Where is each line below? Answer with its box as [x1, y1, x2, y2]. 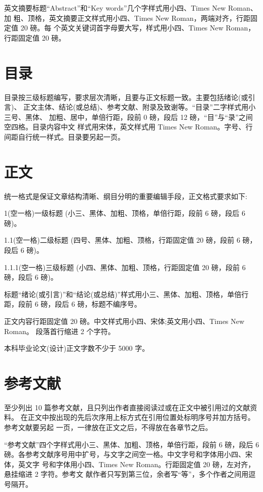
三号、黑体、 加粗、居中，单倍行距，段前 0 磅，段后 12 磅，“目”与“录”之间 [4, 111, 253, 122]
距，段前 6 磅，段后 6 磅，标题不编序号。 [4, 299, 141, 309]
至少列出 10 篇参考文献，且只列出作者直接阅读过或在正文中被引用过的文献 [4, 402, 250, 412]
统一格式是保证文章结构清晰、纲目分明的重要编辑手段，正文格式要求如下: [4, 190, 247, 201]
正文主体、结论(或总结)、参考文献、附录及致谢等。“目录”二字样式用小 [23, 102, 256, 112]
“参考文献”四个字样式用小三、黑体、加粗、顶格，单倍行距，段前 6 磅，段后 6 [4, 439, 259, 449]
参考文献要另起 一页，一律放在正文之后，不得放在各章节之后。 [4, 422, 212, 433]
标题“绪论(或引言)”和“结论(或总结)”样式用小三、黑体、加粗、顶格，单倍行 [4, 288, 249, 299]
